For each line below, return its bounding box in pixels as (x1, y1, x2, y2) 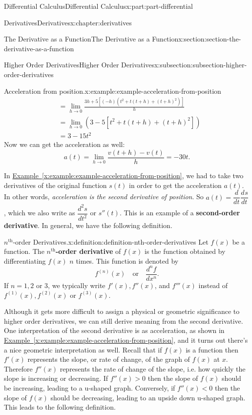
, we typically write (48, 280, 105, 290)
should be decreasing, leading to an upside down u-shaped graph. (50, 392, 246, 402)
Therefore (4, 363, 33, 373)
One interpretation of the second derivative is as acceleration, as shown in (4, 325, 225, 335)
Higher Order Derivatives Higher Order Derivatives (4, 60, 155, 70)
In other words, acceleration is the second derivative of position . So (4, 191, 204, 202)
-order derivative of (55, 246, 121, 256)
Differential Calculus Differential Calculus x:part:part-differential (4, 1, 193, 11)
